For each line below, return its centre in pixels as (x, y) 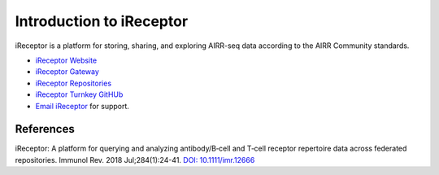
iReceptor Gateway (67, 72)
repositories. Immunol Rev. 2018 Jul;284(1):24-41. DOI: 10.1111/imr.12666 (135, 160)
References (45, 129)
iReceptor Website (66, 60)
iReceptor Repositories (74, 83)
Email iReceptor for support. (83, 106)
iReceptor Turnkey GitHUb (79, 94)
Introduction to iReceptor (102, 21)
